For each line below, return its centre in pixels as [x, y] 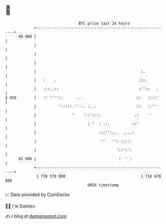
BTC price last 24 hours [104, 23]
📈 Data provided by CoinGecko [38, 195]
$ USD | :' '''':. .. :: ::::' [82, 98]
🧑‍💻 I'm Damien [20, 206]
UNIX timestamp [103, 185]
